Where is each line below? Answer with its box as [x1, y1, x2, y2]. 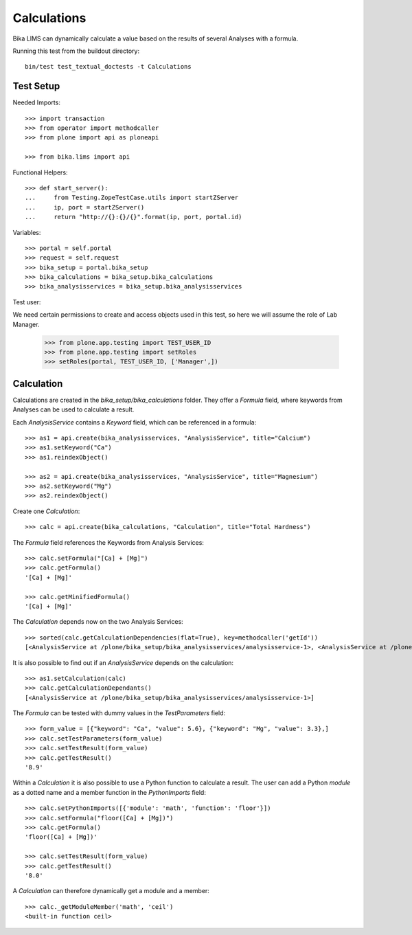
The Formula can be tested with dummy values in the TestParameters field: [12, 709, 226, 717]
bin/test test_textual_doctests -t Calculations [25, 63, 192, 71]
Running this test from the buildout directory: [12, 47, 140, 55]
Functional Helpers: [12, 168, 68, 177]
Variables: [12, 228, 41, 236]
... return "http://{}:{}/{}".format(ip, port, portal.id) [25, 213, 242, 221]
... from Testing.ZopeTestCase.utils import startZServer [25, 194, 239, 202]
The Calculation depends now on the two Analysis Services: [12, 618, 183, 626]
